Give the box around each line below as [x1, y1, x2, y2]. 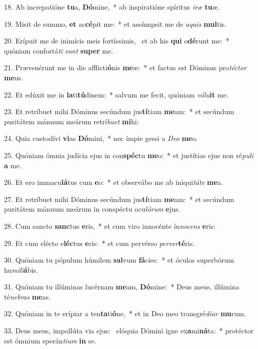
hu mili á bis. [4, 264, 38, 275]
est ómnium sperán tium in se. [4, 335, 96, 345]
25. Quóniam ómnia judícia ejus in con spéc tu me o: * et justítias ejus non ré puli [4, 149, 253, 160]
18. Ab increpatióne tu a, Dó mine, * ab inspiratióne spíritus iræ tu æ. [4, 2, 220, 12]
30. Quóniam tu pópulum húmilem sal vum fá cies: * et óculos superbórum [4, 255, 234, 265]
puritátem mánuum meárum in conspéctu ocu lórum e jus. [4, 204, 180, 214]
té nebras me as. [4, 291, 51, 302]
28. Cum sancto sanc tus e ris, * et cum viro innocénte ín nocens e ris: [4, 220, 216, 231]
